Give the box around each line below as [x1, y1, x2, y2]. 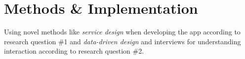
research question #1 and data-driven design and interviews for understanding [4, 36, 241, 46]
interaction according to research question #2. [4, 46, 144, 56]
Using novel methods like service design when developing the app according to [4, 27, 241, 37]
